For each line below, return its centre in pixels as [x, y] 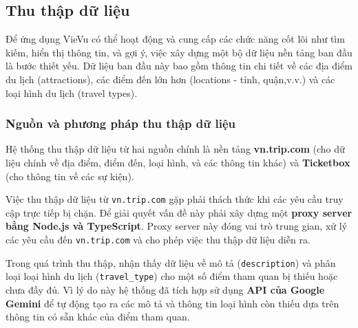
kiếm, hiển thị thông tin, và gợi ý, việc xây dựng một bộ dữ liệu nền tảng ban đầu [179, 52]
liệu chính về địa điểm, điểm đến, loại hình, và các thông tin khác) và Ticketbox [178, 162]
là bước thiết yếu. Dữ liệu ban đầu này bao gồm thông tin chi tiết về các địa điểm [179, 66]
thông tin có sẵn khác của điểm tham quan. [98, 317]
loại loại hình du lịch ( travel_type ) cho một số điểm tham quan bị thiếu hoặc [172, 276]
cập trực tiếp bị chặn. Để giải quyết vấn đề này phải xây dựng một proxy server [179, 212]
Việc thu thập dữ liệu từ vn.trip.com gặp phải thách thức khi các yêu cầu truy [175, 199]
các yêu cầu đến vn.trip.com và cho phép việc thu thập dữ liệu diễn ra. [158, 240]
